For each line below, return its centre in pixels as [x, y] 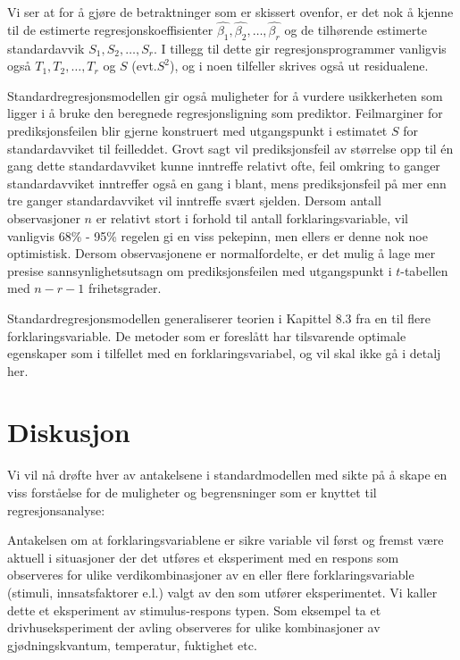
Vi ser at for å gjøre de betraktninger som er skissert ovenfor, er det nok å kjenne [230, 12]
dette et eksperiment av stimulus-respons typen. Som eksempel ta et [194, 610]
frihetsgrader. [125, 288]
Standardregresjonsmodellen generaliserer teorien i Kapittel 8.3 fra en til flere [219, 317]
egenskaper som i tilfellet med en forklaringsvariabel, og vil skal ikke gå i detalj [224, 353]
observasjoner [44, 217]
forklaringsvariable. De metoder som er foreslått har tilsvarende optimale [207, 335]
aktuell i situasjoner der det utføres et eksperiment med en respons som [203, 557]
